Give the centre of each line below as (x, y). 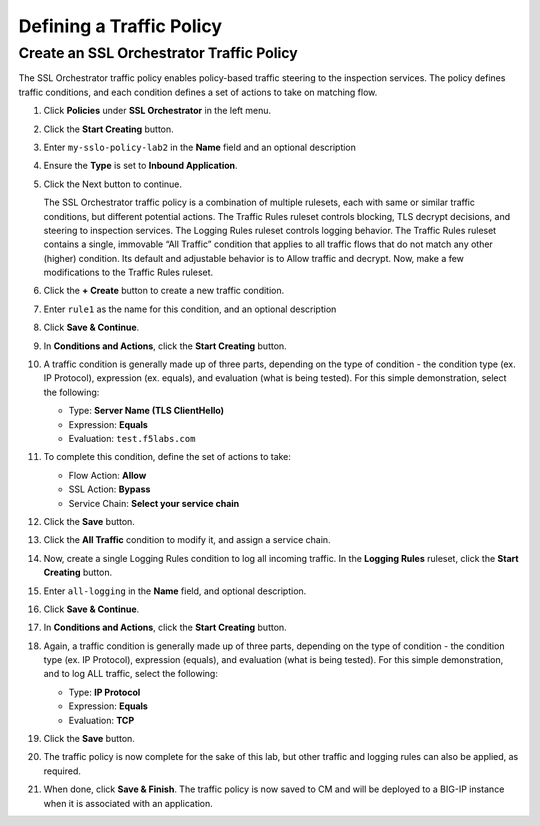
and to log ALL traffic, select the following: (131, 674)
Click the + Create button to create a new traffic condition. (164, 291)
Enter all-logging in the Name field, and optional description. (175, 591)
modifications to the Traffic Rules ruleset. (128, 272)
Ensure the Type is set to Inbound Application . (141, 166)
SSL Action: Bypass (109, 489)
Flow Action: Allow (107, 475)
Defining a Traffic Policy (120, 26)
